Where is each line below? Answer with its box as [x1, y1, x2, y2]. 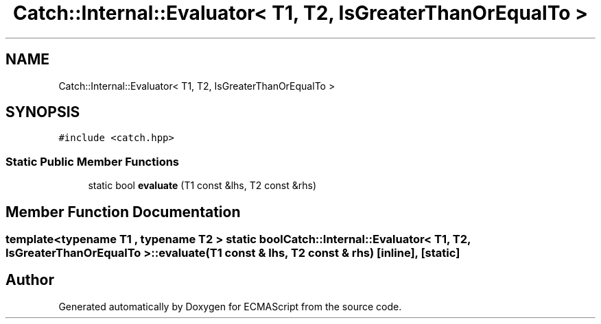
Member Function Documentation [5, 203, 241, 221]
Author [5, 271, 54, 289]
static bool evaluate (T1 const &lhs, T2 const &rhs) [88, 179, 317, 192]
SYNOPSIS [5, 103, 80, 121]
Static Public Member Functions [5, 154, 180, 169]
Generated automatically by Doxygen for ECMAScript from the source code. [58, 300, 402, 312]
